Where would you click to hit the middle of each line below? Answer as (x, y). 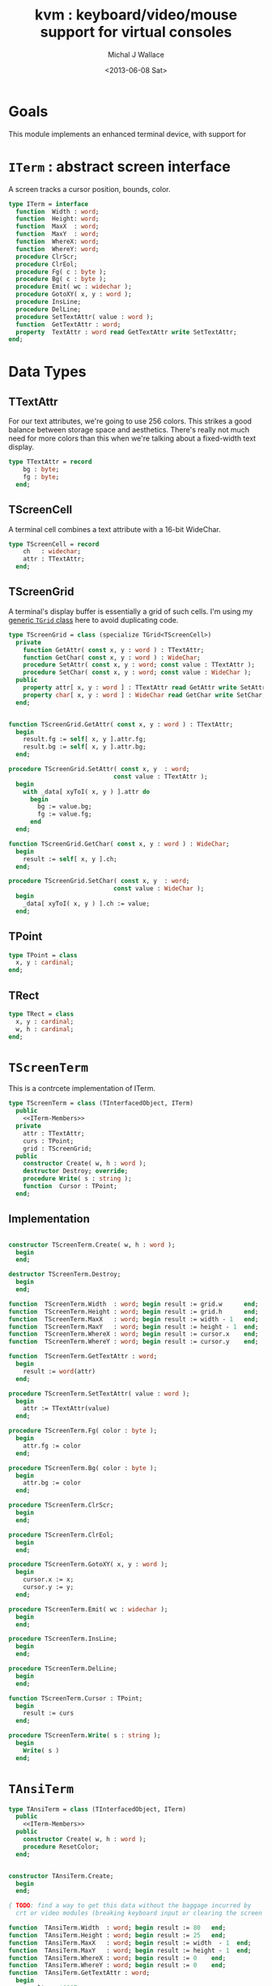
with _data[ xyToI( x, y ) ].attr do (87, 791)
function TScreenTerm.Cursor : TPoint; (76, 1698)
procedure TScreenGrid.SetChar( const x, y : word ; (99, 881)
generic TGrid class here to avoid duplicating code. (93, 620)
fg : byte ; (41, 477)
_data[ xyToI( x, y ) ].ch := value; (87, 904)
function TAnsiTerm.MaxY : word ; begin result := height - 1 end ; (130, 1950)
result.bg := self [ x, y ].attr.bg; (85, 747)
